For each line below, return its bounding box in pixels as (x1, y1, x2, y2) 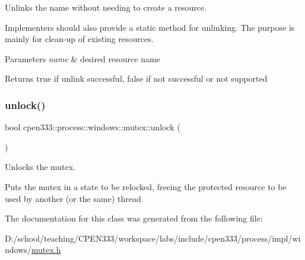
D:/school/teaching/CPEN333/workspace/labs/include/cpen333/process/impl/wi (5, 232, 301, 244)
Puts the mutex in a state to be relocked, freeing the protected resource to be (5, 180, 287, 192)
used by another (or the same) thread (5, 192, 141, 204)
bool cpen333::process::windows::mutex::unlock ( (5, 121, 180, 133)
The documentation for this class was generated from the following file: (5, 212, 263, 224)
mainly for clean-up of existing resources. (5, 33, 154, 45)
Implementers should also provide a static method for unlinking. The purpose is (5, 21, 295, 33)
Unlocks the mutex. (5, 161, 76, 173)
